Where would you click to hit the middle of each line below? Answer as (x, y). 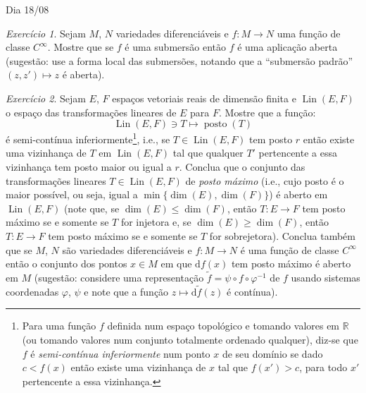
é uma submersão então (176, 47)
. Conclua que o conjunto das (242, 167)
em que (176, 264)
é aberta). (83, 74)
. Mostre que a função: (267, 112)
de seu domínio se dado (272, 353)
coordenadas (32, 291)
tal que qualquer (208, 153)
